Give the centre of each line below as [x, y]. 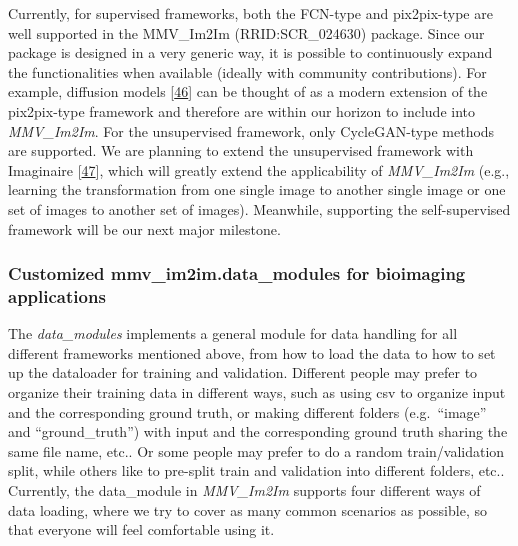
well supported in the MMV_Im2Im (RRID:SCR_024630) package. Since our [246, 32]
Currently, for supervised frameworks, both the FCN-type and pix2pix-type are [250, 13]
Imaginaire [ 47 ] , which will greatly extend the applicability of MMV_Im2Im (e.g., [259, 169]
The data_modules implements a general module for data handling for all [233, 333]
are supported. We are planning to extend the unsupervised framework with [241, 150]
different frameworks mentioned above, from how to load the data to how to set [252, 352]
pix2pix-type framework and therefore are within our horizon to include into [241, 110]
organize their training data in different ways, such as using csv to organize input [257, 392]
